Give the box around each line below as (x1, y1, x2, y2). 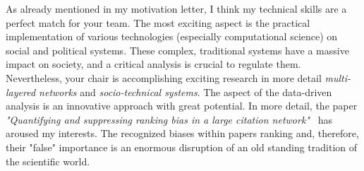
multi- (324, 70, 351, 85)
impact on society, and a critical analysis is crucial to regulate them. (6, 57, 301, 71)
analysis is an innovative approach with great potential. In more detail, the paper (6, 98, 358, 113)
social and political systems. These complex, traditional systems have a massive (6, 42, 349, 57)
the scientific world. (6, 153, 90, 168)
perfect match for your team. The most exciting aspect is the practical (6, 15, 310, 30)
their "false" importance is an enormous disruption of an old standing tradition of (6, 139, 358, 154)
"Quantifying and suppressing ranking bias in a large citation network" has (6, 112, 332, 126)
